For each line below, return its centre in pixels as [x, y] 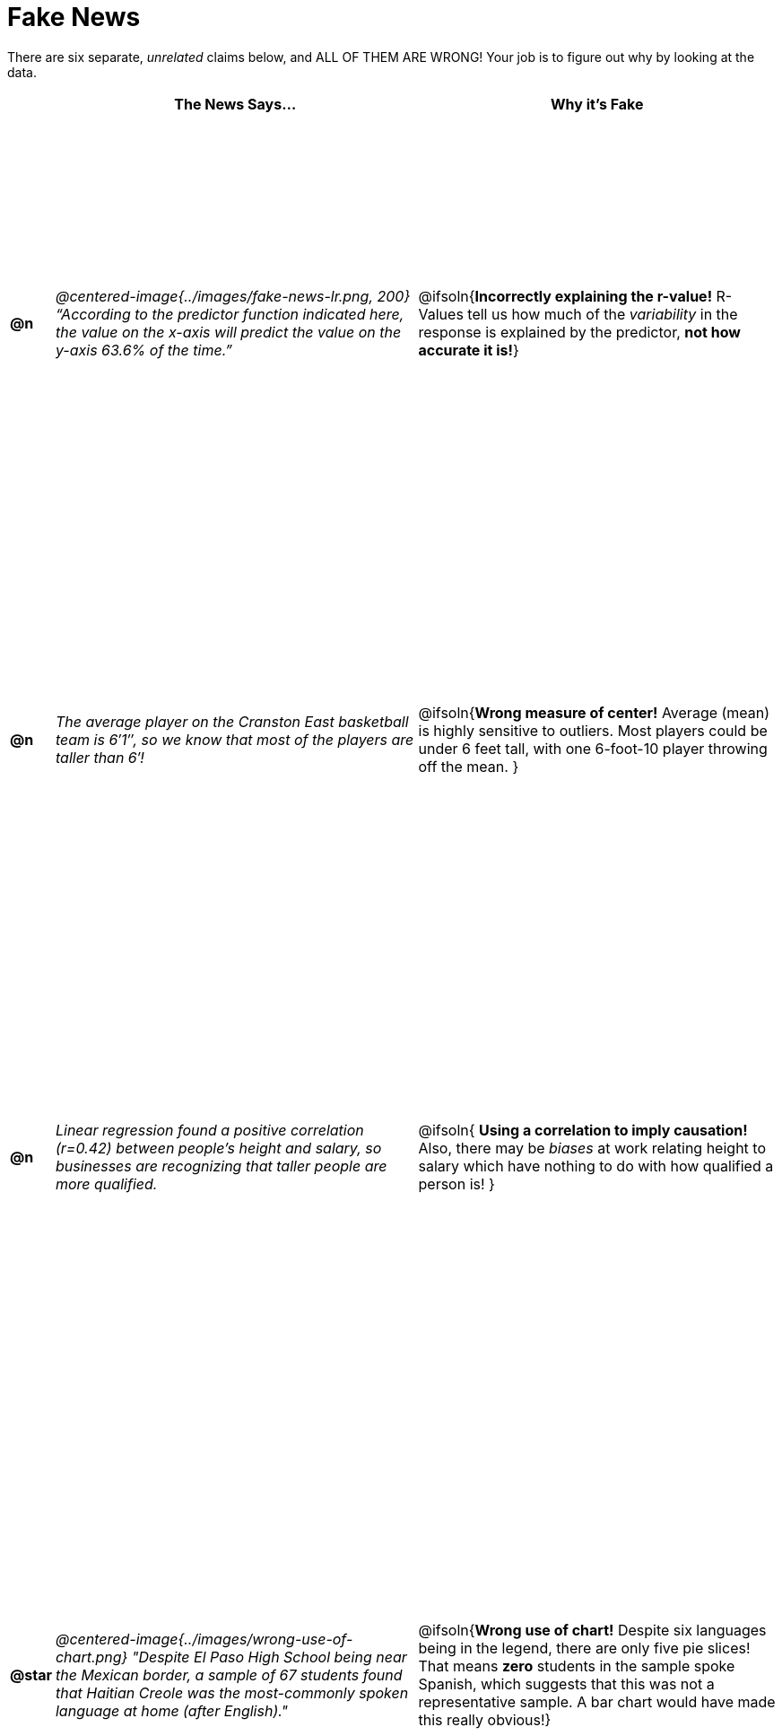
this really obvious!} [485, 1719]
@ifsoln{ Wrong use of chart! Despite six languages [592, 1630]
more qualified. [106, 1184]
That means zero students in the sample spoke [577, 1666]
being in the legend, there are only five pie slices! [584, 1648]
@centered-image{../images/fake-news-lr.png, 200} [233, 296]
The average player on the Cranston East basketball [232, 722]
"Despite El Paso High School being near [269, 1657]
